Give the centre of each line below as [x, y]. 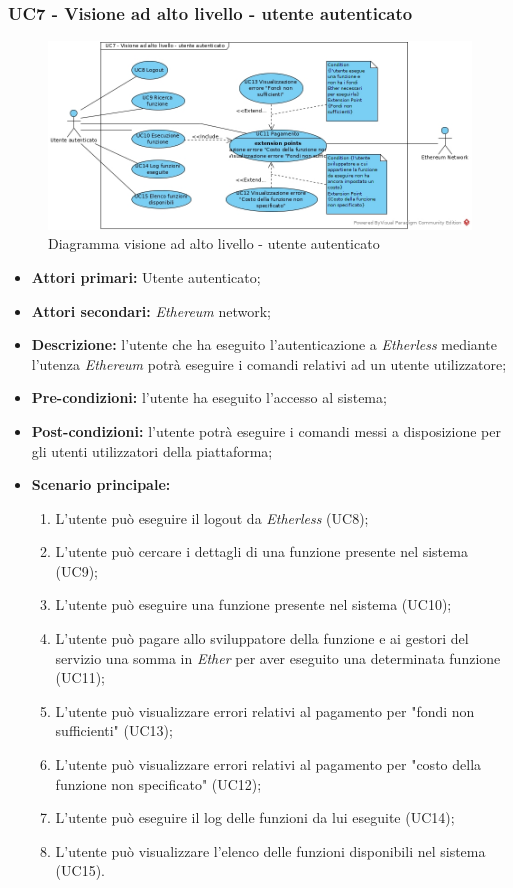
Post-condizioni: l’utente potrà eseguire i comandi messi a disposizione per [266, 430]
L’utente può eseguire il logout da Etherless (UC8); [212, 517]
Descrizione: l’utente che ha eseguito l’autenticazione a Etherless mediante [264, 344]
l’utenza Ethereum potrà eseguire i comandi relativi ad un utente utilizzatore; [269, 363]
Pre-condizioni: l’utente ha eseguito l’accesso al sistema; [209, 397]
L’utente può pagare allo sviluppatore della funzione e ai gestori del [262, 638]
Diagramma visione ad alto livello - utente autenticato [214, 243]
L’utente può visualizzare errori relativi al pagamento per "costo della [268, 764]
